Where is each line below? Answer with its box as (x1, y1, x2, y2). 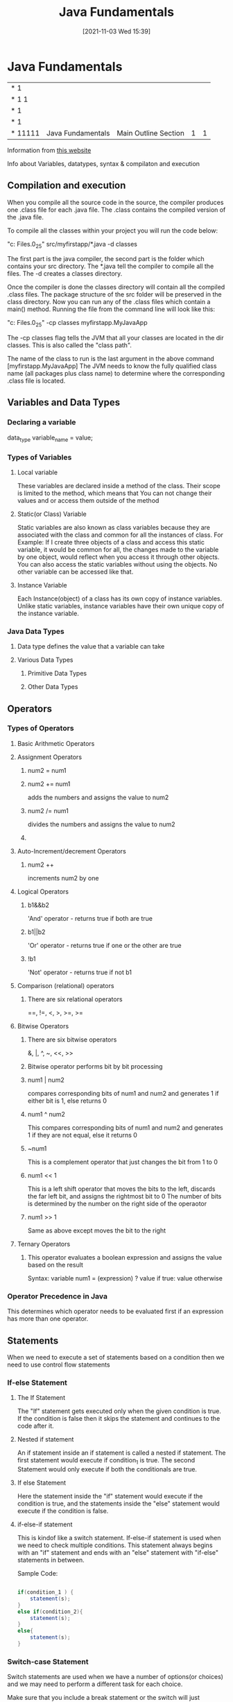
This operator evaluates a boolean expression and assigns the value (27, 1253, 223, 1261)
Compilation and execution (7, 180, 126, 192)
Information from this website (7, 146, 92, 154)
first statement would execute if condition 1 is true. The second (17, 1456, 196, 1466)
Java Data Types (7, 626, 64, 636)
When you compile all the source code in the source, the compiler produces (7, 198, 224, 206)
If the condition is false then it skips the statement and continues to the (17, 1415, 221, 1423)
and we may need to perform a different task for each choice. (7, 1680, 183, 1688)
